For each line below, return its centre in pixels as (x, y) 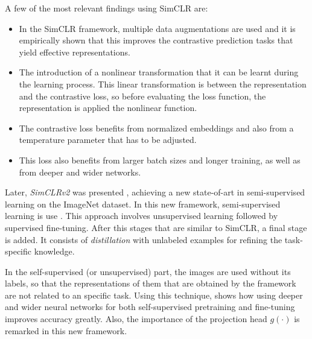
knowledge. (54, 251)
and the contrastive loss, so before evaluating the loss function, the (142, 96)
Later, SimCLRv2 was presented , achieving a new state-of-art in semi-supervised (155, 192)
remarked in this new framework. (66, 330)
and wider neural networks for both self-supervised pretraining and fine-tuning (150, 307)
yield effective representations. (75, 52)
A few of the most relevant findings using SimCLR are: (107, 8)
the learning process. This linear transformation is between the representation (163, 84)
